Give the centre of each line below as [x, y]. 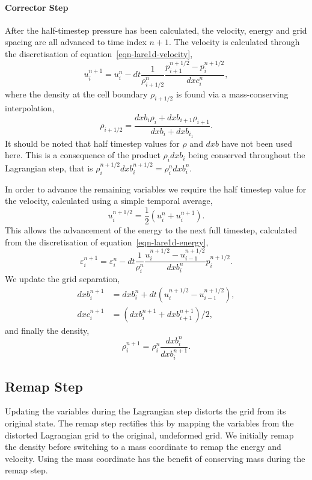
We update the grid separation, [63, 279]
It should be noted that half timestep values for [92, 143]
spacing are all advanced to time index [76, 42]
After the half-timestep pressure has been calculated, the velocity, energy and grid [156, 30]
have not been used [257, 143]
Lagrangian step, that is [49, 168]
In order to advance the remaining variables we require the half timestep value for [156, 189]
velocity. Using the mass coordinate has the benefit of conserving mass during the [155, 458]
